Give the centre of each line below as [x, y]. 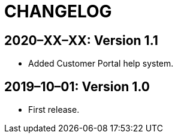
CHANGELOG [58, 11]
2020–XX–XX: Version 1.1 [81, 40]
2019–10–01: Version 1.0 [77, 86]
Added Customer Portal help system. [101, 64]
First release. [54, 110]
